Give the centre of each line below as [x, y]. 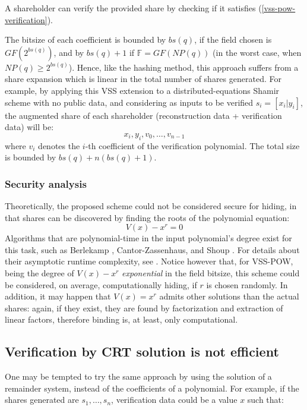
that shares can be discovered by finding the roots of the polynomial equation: [147, 217]
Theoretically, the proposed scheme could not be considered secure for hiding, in [151, 205]
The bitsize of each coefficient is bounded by [86, 40]
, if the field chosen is [233, 40]
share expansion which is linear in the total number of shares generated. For [143, 79]
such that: [265, 400]
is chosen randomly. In [247, 284]
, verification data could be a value [174, 400]
